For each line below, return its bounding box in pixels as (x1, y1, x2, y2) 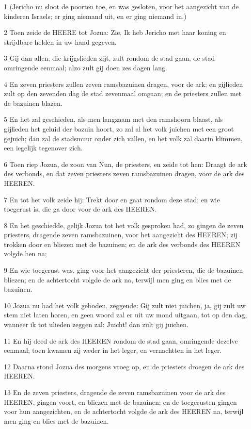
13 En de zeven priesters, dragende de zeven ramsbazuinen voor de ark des (4, 387, 226, 397)
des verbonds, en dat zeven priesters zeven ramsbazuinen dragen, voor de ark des (4, 168, 245, 179)
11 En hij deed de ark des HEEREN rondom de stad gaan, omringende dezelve (4, 335, 238, 346)
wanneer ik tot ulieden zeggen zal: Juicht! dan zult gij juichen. (4, 319, 188, 330)
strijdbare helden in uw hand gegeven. (4, 36, 117, 47)
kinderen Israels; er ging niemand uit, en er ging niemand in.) (4, 11, 187, 21)
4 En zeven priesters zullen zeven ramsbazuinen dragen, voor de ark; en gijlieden (4, 79, 243, 89)
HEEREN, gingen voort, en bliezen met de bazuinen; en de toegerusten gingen (4, 396, 237, 407)
